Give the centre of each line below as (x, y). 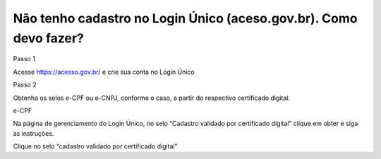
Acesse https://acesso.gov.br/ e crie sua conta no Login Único (104, 72)
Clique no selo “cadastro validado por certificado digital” (95, 146)
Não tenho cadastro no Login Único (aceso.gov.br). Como (185, 18)
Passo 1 (24, 59)
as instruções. (34, 133)
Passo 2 (25, 85)
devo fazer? (48, 38)
